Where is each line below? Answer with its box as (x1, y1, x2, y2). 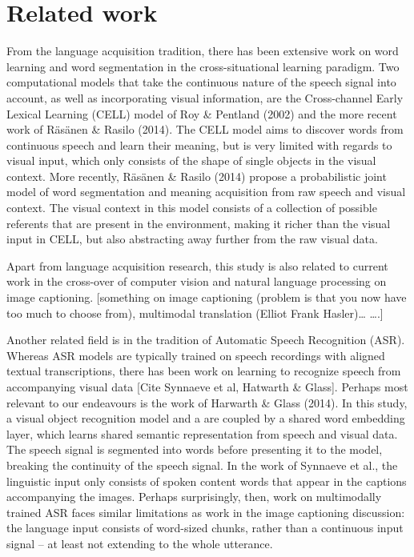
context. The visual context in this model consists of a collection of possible (6, 199, 377, 216)
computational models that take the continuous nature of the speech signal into (6, 74, 396, 90)
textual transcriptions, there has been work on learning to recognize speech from (6, 363, 401, 379)
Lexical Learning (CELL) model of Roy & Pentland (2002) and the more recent (6, 105, 397, 122)
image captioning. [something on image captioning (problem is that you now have (6, 289, 407, 306)
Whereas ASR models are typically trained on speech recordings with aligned (6, 347, 385, 363)
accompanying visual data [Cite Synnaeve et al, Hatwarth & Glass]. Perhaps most (6, 379, 408, 395)
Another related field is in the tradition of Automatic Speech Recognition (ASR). (6, 331, 405, 348)
